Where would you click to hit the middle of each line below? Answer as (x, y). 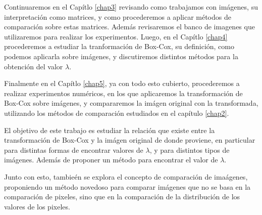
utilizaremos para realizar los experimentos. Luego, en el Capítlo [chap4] (116, 36)
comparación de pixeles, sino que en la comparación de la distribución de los (122, 197)
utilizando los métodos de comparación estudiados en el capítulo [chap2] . (117, 113)
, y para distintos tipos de (190, 149)
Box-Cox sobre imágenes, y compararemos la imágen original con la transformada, (131, 103)
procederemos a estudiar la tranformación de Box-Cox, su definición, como (119, 46)
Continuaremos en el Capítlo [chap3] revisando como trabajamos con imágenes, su (131, 7)
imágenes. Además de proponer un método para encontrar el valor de (111, 160)
